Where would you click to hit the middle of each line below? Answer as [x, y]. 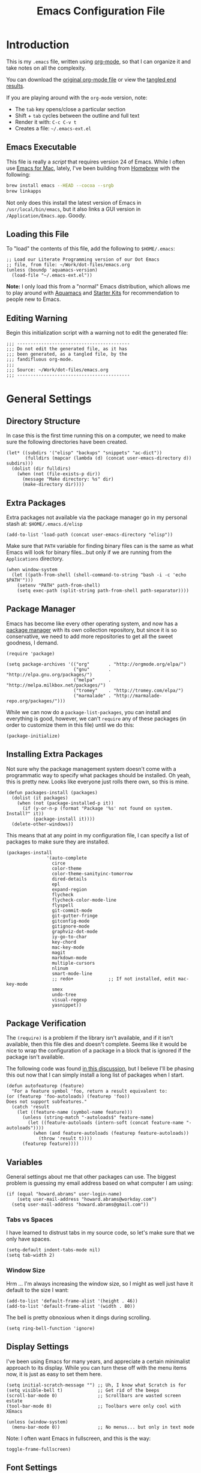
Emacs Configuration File [101, 11]
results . [16, 86]
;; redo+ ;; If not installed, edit [114, 979]
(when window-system [32, 569]
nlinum [60, 968]
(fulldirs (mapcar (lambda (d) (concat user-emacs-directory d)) [108, 458]
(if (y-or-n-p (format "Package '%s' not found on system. [97, 808]
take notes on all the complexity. [46, 68]
